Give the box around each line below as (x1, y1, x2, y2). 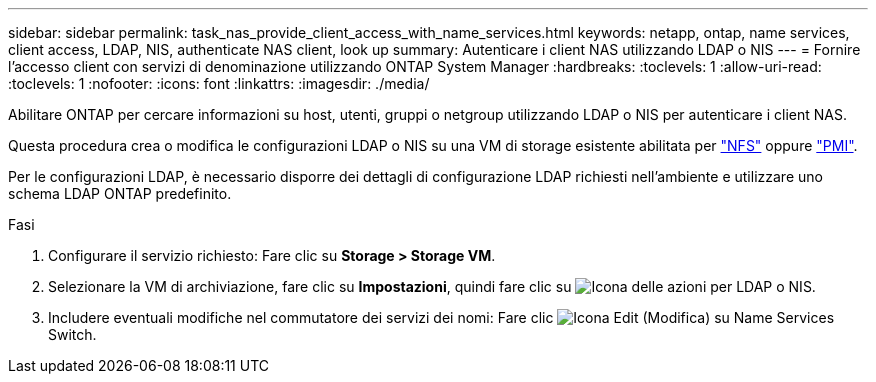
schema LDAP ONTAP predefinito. (8, 185, 232, 202)
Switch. (48, 326, 97, 343)
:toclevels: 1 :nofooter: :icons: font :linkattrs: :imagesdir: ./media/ (8, 75, 430, 92)
